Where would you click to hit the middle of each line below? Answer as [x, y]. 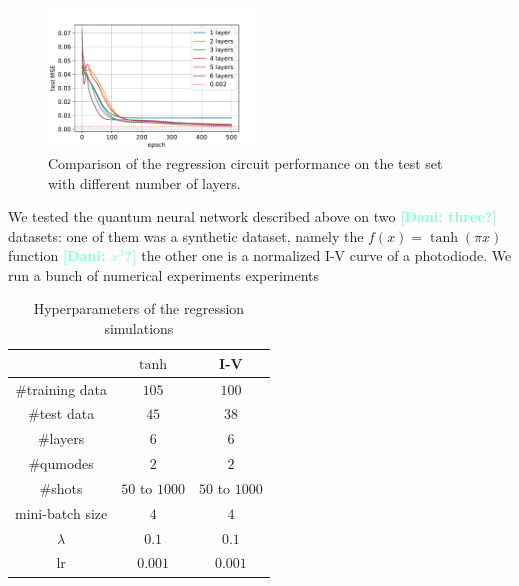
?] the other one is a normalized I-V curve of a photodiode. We [318, 255]
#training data [61, 388]
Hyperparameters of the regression [139, 308]
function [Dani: [57, 255]
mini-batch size [61, 512]
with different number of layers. [144, 182]
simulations [139, 328]
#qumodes [61, 463]
